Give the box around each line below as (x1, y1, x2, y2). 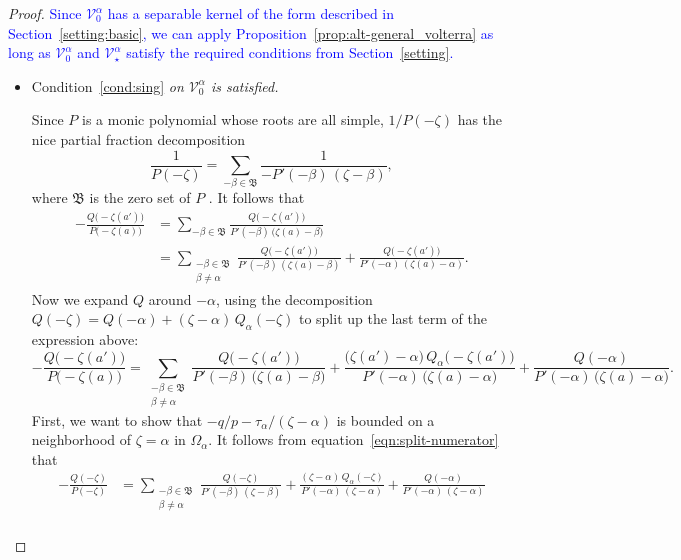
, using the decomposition (216, 288, 373, 309)
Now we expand (31, 288, 129, 309)
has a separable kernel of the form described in (107, 3, 395, 23)
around (148, 288, 192, 309)
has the (457, 109, 503, 130)
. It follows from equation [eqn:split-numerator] (208, 429, 499, 450)
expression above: (31, 328, 139, 349)
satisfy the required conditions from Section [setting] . (126, 42, 454, 63)
